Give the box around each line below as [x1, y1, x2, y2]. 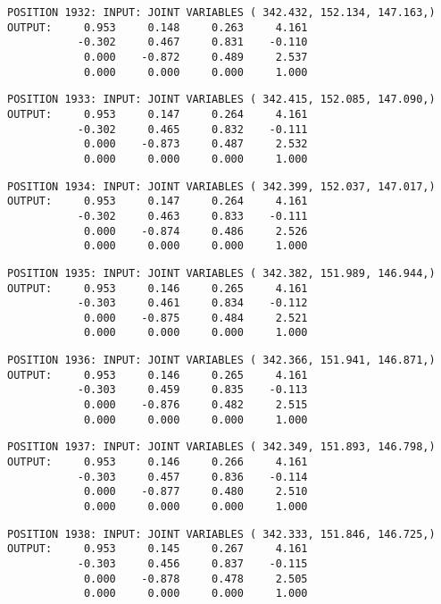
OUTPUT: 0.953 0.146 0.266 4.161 [7, 456, 308, 469]
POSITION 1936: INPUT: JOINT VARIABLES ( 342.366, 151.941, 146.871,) [7, 354, 436, 367]
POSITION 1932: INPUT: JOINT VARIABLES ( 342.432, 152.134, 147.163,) [7, 6, 436, 19]
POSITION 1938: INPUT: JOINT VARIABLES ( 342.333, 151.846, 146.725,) [7, 527, 436, 541]
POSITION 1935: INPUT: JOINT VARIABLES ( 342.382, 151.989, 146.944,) [7, 266, 436, 280]
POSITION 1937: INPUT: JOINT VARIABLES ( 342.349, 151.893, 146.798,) [7, 440, 436, 454]
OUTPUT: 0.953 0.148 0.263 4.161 [7, 21, 308, 34]
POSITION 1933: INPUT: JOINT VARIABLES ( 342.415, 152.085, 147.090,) [7, 93, 436, 106]
